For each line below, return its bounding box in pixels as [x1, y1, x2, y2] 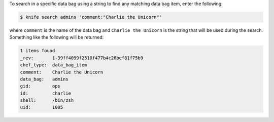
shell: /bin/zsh [20, 98, 74, 103]
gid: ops [20, 84, 61, 89]
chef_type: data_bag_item [20, 62, 87, 68]
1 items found [20, 48, 55, 54]
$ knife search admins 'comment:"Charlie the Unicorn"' [20, 14, 162, 20]
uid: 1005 [20, 104, 63, 110]
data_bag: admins [20, 76, 68, 82]
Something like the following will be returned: [9, 34, 104, 40]
